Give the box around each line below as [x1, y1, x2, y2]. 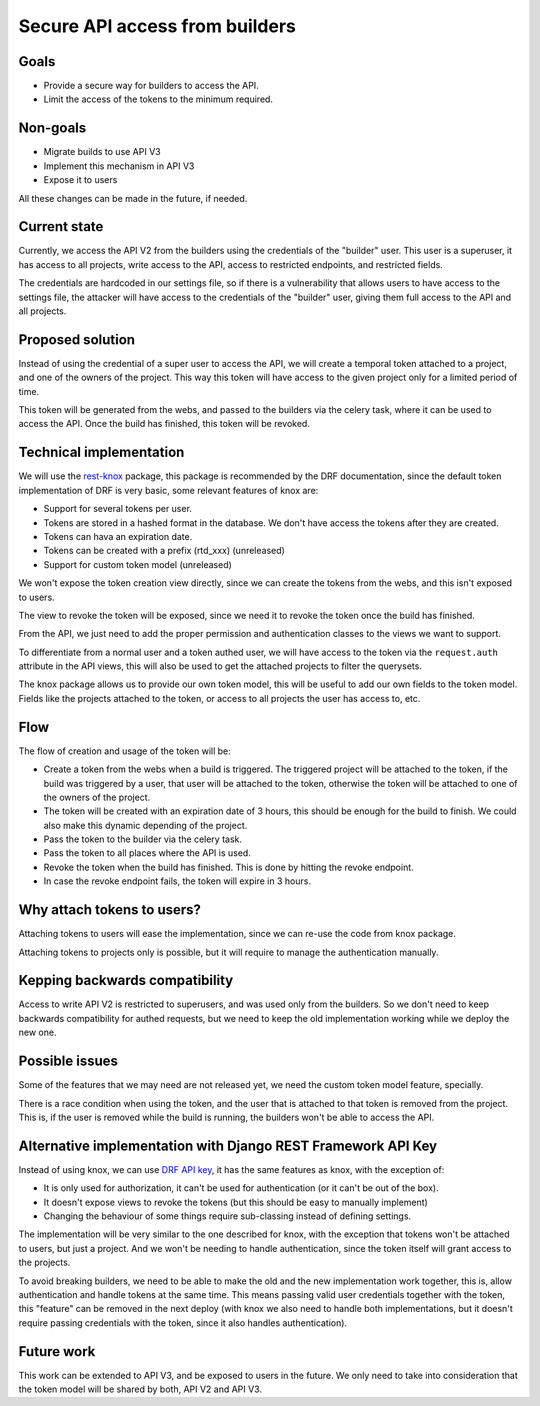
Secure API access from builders [18, 15, 297, 37]
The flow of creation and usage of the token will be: [18, 745, 232, 757]
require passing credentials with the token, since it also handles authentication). [18, 1316, 348, 1329]
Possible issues [18, 1053, 119, 1070]
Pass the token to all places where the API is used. [43, 847, 252, 859]
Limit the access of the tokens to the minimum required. [43, 93, 274, 105]
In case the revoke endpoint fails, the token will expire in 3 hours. [43, 875, 312, 887]
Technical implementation [18, 444, 185, 461]
